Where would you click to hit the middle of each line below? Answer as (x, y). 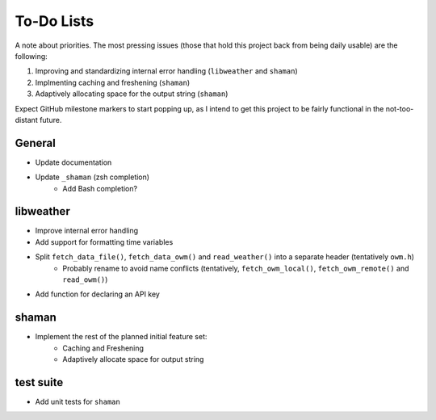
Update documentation (73, 162)
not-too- (400, 108)
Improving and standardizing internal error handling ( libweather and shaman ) (166, 71)
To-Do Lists (55, 21)
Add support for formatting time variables (104, 241)
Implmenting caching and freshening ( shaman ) (113, 82)
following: (31, 56)
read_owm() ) (85, 279)
